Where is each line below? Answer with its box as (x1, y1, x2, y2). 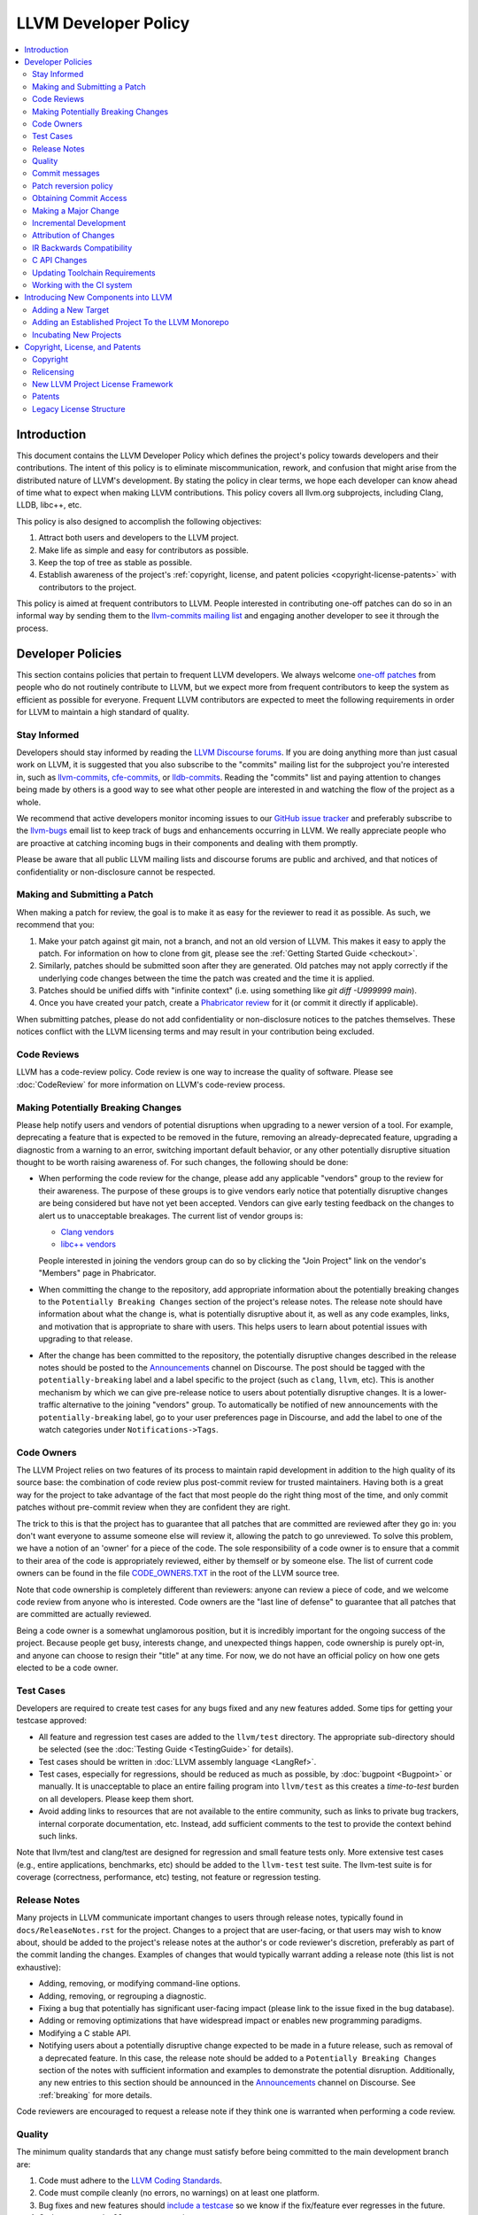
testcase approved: (16, 1715, 88, 1726)
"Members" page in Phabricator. (38, 1268, 157, 1278)
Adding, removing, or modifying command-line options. (38, 1978, 241, 1989)
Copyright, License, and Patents (24, 341, 142, 352)
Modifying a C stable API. (38, 2027, 132, 2038)
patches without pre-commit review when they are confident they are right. (16, 1502, 291, 1512)
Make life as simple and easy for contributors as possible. (38, 545, 250, 556)
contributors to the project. (38, 581, 137, 593)
